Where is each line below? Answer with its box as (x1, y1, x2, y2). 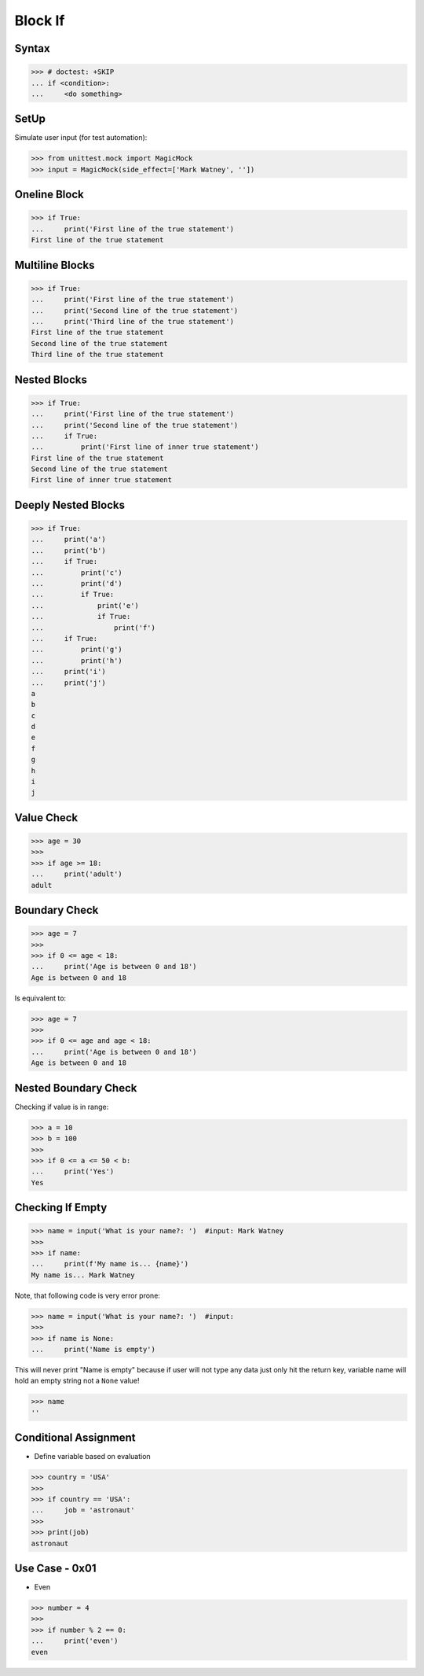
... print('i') (31, 667, 106, 676)
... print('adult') (31, 870, 123, 879)
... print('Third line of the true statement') (31, 317, 235, 326)
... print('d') (31, 579, 123, 588)
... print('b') (31, 546, 106, 554)
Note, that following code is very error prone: (14, 1291, 161, 1300)
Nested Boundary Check (14, 1081, 137, 1095)
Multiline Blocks (14, 258, 95, 271)
